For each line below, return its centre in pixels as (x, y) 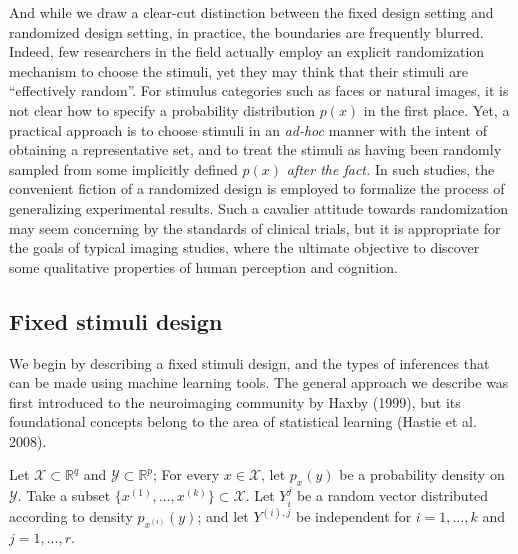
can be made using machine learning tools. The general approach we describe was (259, 382)
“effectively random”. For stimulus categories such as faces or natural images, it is (259, 90)
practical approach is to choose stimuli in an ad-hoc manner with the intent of (248, 129)
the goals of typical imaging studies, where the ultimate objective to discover (244, 247)
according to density (71, 516)
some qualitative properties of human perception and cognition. (203, 266)
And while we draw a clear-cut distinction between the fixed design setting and (251, 12)
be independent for (353, 516)
